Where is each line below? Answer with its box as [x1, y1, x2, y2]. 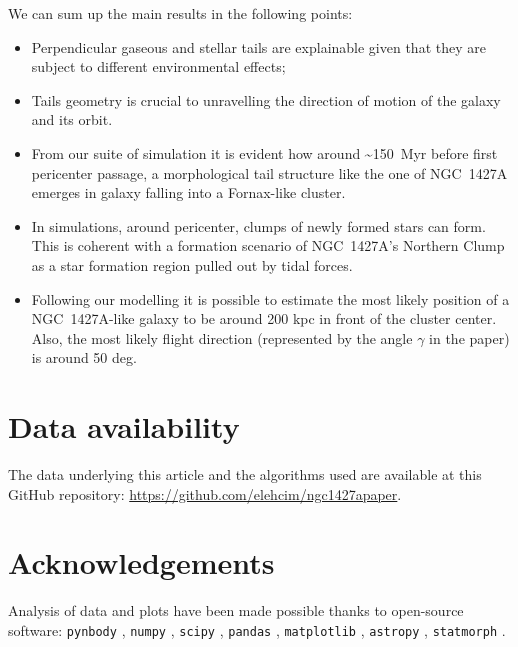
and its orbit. [31, 109, 113, 130]
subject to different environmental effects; [31, 56, 286, 77]
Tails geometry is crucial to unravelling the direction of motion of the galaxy [31, 89, 501, 110]
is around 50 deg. [31, 347, 137, 368]
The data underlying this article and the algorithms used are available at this [8, 464, 482, 485]
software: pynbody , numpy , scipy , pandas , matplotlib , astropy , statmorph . [8, 619, 506, 640]
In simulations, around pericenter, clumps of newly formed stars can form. [31, 215, 486, 236]
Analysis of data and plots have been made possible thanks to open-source [8, 600, 464, 621]
